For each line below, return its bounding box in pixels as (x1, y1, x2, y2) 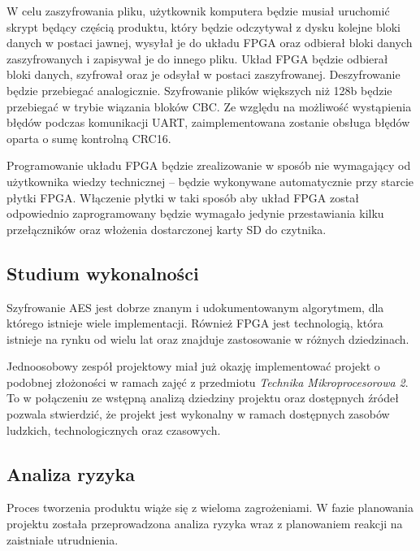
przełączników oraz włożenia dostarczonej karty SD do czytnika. (6, 220, 327, 237)
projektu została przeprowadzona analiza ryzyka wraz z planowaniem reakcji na (6, 515, 403, 532)
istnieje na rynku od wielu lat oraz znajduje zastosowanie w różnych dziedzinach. (6, 330, 409, 347)
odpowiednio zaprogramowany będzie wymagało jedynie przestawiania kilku (6, 205, 384, 222)
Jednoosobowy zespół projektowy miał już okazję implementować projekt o (6, 358, 380, 375)
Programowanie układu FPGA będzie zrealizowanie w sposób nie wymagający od (6, 157, 411, 174)
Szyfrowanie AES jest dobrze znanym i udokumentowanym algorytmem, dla (6, 298, 384, 315)
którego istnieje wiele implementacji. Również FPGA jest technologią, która (6, 315, 383, 332)
